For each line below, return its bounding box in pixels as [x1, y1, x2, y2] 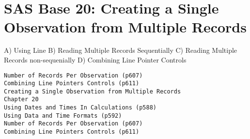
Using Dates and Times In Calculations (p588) [4, 104, 156, 111]
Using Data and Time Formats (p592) [4, 112, 122, 119]
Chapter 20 [4, 96, 39, 103]
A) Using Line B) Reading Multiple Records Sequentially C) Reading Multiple [4, 45, 237, 55]
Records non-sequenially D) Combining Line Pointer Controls [4, 54, 187, 64]
